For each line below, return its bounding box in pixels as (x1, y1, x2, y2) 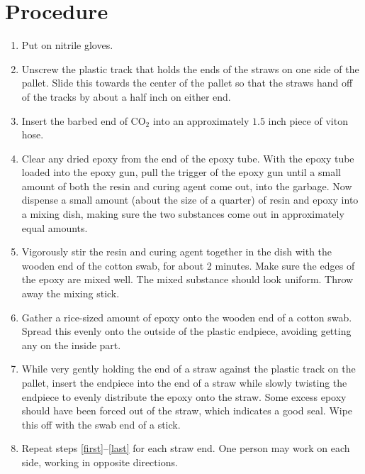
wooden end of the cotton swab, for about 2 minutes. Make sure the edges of (21, 258, 355, 272)
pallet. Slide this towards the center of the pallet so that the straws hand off (21, 75, 353, 90)
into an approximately (152, 113, 249, 128)
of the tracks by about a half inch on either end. (21, 89, 231, 104)
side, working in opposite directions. (21, 454, 178, 469)
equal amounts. (21, 220, 88, 235)
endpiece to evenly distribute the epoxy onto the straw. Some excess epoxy (21, 389, 347, 404)
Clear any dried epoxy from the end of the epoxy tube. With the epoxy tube (21, 150, 354, 165)
